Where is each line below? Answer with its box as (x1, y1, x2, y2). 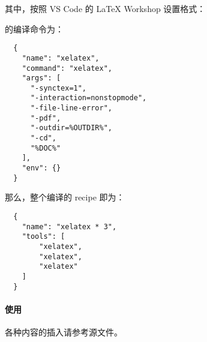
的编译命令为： (5, 22, 64, 35)
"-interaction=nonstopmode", (30, 94, 147, 103)
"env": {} (22, 164, 61, 173)
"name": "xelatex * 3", (22, 222, 117, 231)
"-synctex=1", (30, 83, 87, 92)
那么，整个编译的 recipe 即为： (5, 191, 125, 203)
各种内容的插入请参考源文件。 (5, 326, 122, 338)
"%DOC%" (30, 143, 61, 152)
